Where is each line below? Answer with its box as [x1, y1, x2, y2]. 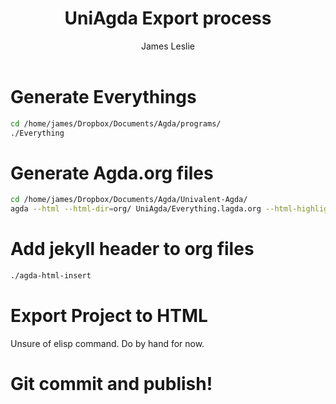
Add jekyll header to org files [10, 238, 255, 261]
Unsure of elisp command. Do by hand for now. [10, 337, 205, 349]
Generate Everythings [10, 85, 197, 108]
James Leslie [140, 40, 196, 52]
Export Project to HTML [10, 305, 208, 327]
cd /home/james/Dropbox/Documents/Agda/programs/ [10, 118, 222, 129]
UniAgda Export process [64, 7, 272, 30]
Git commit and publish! [10, 373, 213, 396]
